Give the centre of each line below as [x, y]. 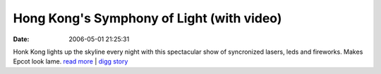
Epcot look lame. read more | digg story [71, 61]
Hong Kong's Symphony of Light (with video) [147, 18]
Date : [21, 39]
